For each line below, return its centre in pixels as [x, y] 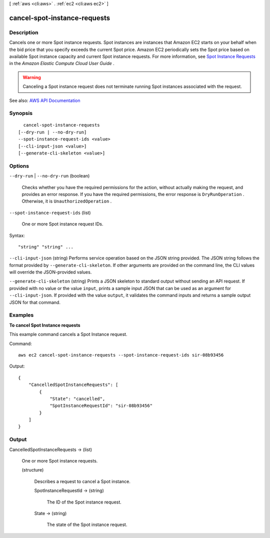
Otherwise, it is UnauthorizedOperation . [67, 201]
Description [24, 32]
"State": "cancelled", [77, 398]
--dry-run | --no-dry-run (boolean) [49, 176]
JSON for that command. [35, 302]
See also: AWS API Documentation [45, 100]
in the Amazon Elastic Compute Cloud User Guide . [62, 63]
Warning [32, 77]
